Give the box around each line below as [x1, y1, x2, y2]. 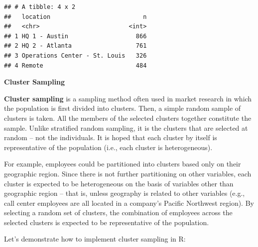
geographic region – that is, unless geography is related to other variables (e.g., [4, 188, 245, 198]
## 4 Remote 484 [4, 62, 147, 69]
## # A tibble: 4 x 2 [4, 3, 76, 10]
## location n [4, 13, 147, 20]
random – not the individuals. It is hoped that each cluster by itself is [4, 132, 217, 143]
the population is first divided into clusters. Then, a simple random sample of [4, 103, 241, 113]
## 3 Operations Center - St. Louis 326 [4, 52, 147, 59]
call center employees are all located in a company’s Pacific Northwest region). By [4, 197, 254, 208]
